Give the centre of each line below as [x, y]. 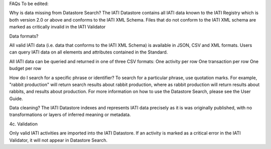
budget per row [25, 68]
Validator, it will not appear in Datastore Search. [58, 140]
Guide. [16, 98]
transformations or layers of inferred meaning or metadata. [70, 114]
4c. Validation [23, 124]
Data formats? [24, 36]
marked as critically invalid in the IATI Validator [57, 27]
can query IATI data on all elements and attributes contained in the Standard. [89, 52]
